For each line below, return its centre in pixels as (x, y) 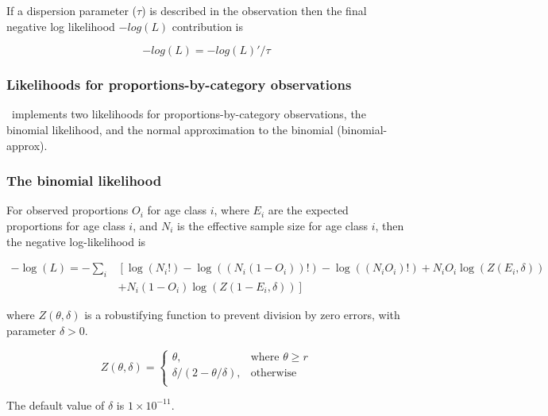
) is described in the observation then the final (254, 10)
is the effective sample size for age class (272, 225)
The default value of (56, 404)
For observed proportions (68, 210)
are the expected (308, 210)
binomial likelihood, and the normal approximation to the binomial (170, 129)
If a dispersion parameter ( (71, 10)
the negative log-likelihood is (76, 241)
